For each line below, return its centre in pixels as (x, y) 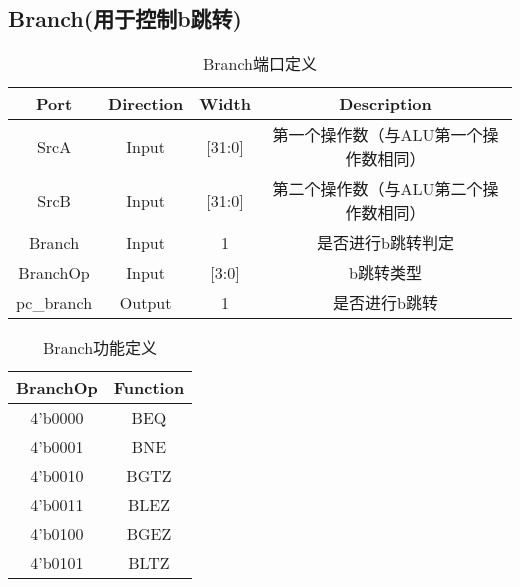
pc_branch (54, 302)
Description (385, 104)
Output (145, 302)
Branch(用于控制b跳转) (125, 18)
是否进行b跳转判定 (385, 243)
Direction (146, 104)
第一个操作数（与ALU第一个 (377, 135)
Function (149, 388)
